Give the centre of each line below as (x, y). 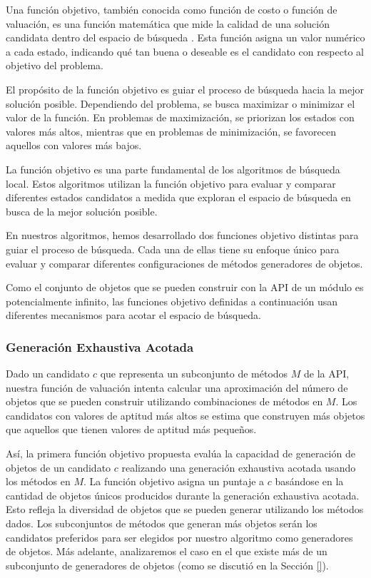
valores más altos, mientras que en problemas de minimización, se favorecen (171, 131)
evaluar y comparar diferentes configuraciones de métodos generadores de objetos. (184, 263)
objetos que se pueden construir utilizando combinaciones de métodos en (164, 401)
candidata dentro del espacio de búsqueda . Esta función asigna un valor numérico (185, 37)
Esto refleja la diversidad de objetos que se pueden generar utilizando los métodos (185, 509)
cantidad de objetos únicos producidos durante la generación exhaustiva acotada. (183, 495)
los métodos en (38, 481)
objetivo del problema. (55, 65)
